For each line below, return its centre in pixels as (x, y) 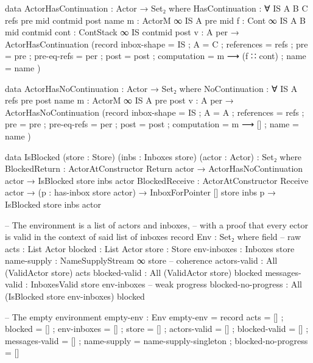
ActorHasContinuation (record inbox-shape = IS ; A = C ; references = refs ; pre (156, 44)
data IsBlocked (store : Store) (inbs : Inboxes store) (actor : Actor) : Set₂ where (153, 156)
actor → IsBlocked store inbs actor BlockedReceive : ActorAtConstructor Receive (157, 180)
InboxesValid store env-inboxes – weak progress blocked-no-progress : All (166, 284)
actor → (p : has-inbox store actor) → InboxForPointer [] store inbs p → (141, 192)
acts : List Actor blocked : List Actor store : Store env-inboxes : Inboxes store (150, 248)
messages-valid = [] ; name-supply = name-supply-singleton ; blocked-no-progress (156, 340)
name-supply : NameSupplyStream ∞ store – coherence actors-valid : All (141, 260)
